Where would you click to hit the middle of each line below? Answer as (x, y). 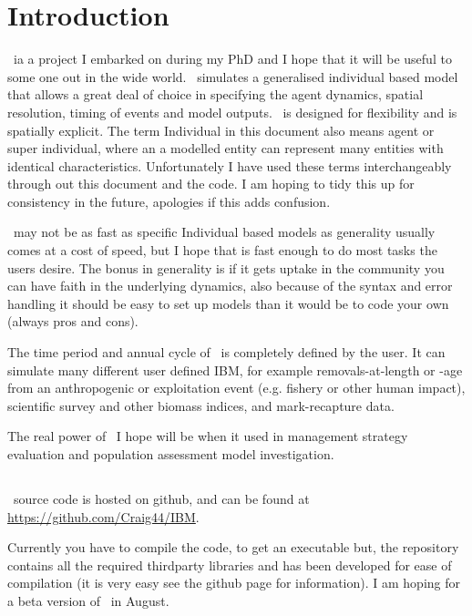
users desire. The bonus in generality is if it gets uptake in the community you (226, 267)
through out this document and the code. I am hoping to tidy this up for (211, 184)
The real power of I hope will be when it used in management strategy (208, 436)
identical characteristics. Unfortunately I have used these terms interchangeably (230, 165)
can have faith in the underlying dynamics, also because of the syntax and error (230, 286)
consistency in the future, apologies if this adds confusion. (169, 201)
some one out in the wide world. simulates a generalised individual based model (233, 76)
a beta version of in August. (88, 600)
